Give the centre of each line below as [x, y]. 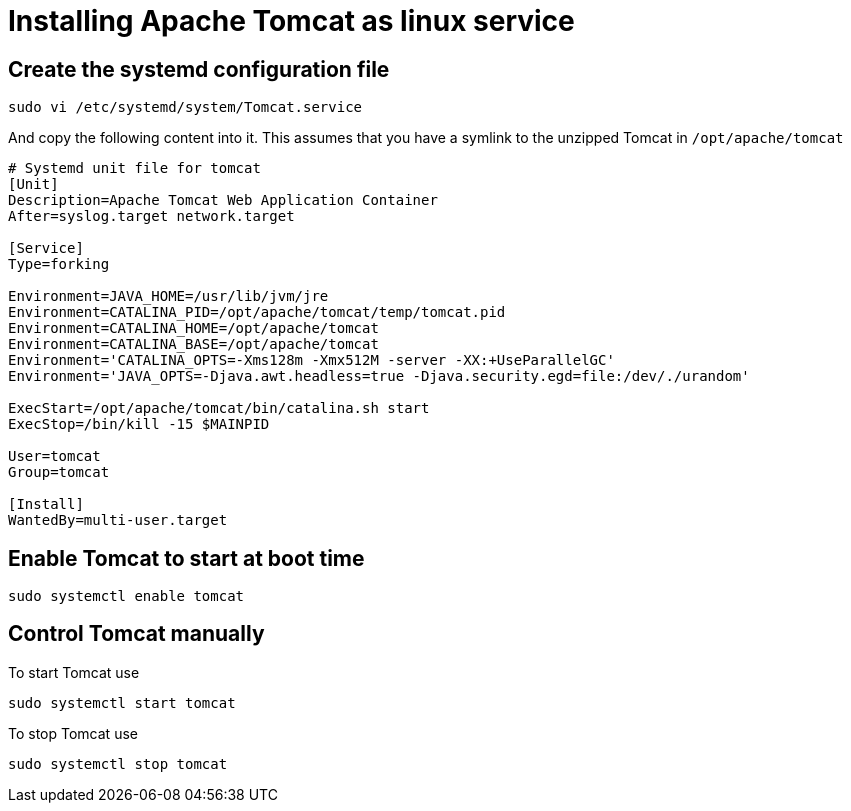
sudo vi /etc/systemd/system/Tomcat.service [185, 107]
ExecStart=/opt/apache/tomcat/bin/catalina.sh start [219, 408]
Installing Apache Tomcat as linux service [291, 21]
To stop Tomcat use [73, 733]
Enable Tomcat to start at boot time [186, 558]
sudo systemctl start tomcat [122, 702]
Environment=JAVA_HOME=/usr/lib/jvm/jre [168, 296]
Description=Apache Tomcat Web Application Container [223, 200]
